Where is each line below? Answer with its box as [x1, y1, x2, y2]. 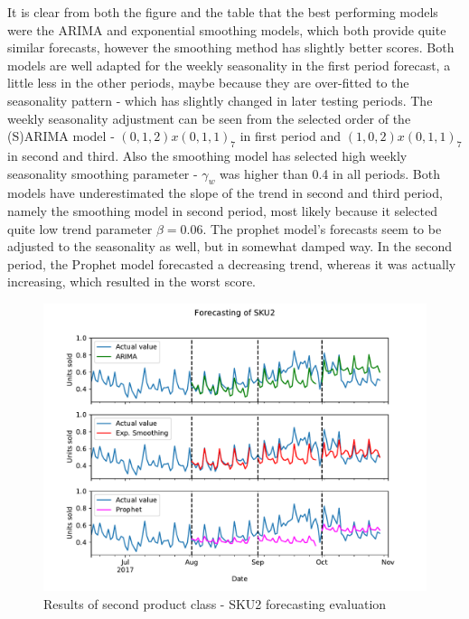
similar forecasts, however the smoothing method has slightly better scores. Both [7, 38, 455, 57]
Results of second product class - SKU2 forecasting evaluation [43, 594, 387, 613]
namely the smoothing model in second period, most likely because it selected [7, 201, 437, 220]
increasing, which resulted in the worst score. [7, 272, 257, 291]
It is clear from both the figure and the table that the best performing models [7, 3, 438, 21]
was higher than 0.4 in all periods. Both [220, 164, 440, 183]
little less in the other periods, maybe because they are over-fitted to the [7, 73, 409, 92]
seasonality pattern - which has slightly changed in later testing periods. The [7, 90, 433, 109]
